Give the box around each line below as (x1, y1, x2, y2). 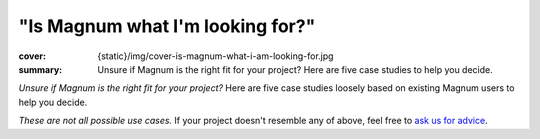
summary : (18, 63, 63, 75)
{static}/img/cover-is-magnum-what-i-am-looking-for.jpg (97, 50, 334, 62)
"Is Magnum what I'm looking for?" (18, 15, 316, 37)
